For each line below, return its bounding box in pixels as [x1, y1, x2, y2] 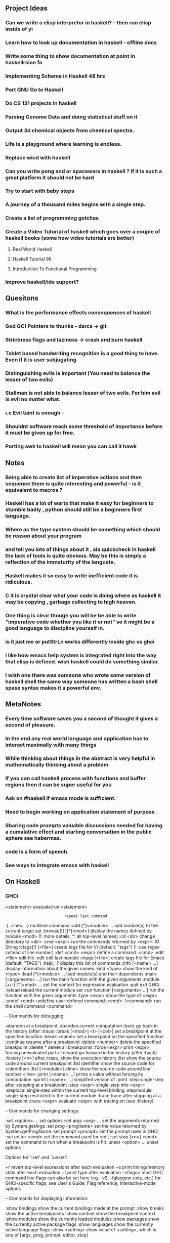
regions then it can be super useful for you [5, 781, 112, 788]
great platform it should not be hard [5, 174, 95, 181]
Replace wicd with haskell [5, 154, 70, 161]
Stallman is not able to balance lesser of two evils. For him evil [5, 390, 161, 397]
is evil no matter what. [5, 396, 61, 403]
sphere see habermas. [5, 834, 62, 841]
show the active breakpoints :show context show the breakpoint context [5, 1211, 156, 1217]
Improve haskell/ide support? [5, 278, 79, 285]
